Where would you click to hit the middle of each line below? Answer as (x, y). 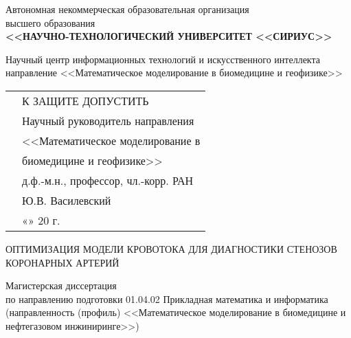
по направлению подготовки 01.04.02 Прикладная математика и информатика (167, 298)
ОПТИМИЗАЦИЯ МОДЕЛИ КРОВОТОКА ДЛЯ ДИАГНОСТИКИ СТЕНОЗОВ (171, 248)
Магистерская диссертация (61, 285)
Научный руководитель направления (108, 120)
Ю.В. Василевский (67, 200)
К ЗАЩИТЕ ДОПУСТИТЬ (86, 100)
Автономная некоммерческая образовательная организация (127, 9)
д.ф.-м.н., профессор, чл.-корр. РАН (108, 180)
